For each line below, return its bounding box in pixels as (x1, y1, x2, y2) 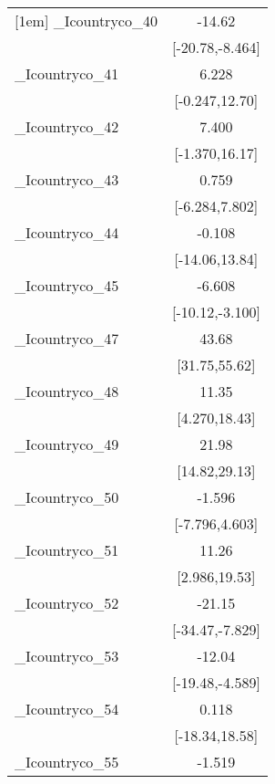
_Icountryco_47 (15, 328, 119, 349)
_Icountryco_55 (15, 751, 119, 772)
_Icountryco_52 (15, 592, 119, 613)
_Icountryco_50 (15, 486, 119, 507)
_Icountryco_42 (15, 116, 119, 137)
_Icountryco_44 (15, 222, 119, 243)
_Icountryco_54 (15, 698, 119, 719)
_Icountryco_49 (15, 434, 119, 455)
